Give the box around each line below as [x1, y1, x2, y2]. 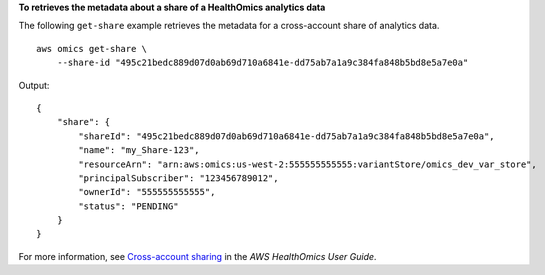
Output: [18, 79, 50, 91]
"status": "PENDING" [78, 200, 179, 212]
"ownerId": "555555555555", [78, 186, 216, 198]
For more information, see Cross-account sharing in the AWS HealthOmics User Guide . [18, 250, 377, 262]
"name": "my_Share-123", [78, 145, 200, 156]
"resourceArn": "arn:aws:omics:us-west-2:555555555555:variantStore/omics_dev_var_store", [78, 158, 537, 170]
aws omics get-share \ [36, 43, 148, 54]
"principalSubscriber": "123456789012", [78, 172, 279, 184]
